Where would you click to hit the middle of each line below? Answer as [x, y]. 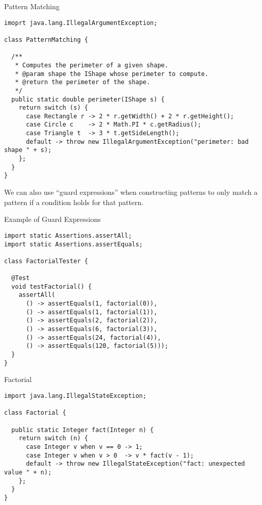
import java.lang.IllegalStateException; [75, 396]
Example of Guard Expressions [53, 219]
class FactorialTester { [46, 261]
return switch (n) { [53, 438]
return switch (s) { [53, 108]
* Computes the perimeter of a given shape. [92, 65]
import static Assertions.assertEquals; [74, 244]
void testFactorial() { [51, 286]
